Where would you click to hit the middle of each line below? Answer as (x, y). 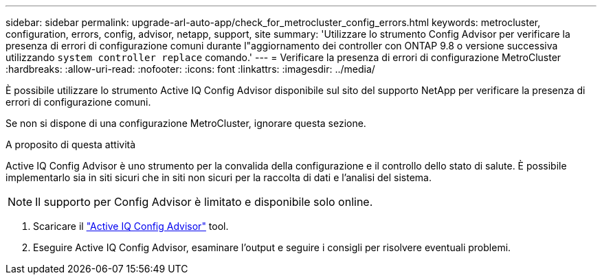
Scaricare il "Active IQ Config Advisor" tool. (131, 226)
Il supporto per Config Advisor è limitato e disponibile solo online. (204, 202)
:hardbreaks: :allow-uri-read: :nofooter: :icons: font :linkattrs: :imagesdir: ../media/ (190, 69)
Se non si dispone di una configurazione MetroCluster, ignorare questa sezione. (186, 123)
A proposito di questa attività (71, 144)
